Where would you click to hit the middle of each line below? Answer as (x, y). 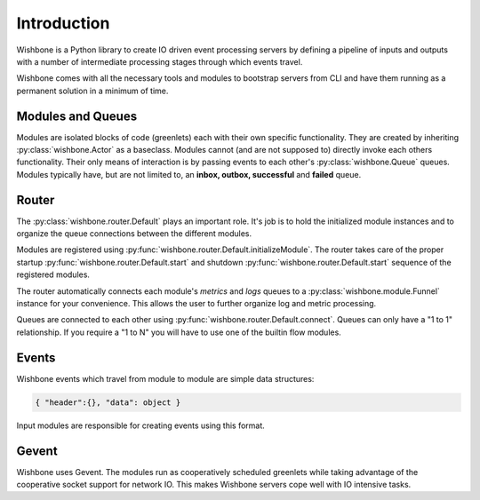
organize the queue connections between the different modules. (134, 234)
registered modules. (53, 274)
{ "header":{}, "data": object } (108, 402)
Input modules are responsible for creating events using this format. (141, 425)
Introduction (63, 23)
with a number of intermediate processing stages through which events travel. (160, 61)
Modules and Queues (77, 116)
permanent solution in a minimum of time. (92, 91)
